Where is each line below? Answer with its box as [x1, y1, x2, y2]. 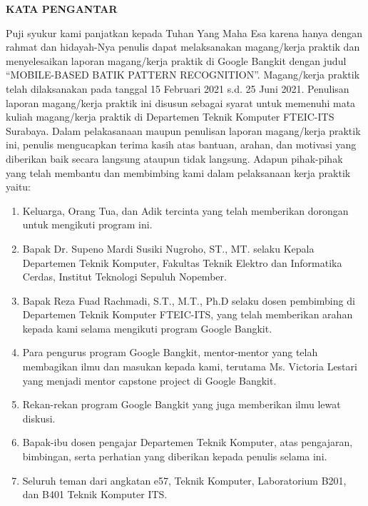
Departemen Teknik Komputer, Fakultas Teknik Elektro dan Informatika [22, 255, 342, 270]
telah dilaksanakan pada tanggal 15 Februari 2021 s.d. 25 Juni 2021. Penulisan [6, 81, 349, 96]
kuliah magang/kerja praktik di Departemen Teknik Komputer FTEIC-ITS [6, 109, 334, 124]
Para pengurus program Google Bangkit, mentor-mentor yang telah [22, 345, 318, 360]
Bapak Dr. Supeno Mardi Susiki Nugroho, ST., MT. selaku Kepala [22, 241, 315, 255]
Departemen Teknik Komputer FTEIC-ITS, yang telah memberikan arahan [22, 307, 353, 322]
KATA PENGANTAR [6, 1, 118, 16]
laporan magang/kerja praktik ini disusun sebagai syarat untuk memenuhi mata [6, 95, 356, 110]
